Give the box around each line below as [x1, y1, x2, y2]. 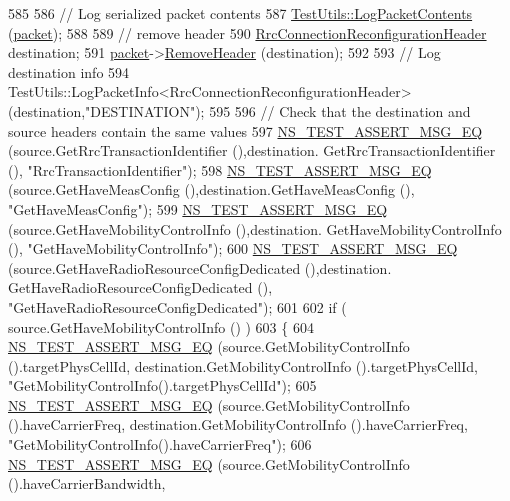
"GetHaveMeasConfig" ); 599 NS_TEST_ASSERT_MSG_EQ [8, 198, 388, 219]
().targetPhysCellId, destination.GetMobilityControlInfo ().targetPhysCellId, [8, 355, 478, 376]
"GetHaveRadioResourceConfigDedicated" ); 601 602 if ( [8, 296, 347, 317]
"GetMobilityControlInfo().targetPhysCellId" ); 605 [8, 375, 317, 396]
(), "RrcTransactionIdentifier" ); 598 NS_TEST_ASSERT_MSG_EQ [8, 159, 432, 180]
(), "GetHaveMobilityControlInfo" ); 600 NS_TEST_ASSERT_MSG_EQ [8, 238, 458, 259]
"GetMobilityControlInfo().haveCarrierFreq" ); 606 [8, 434, 312, 455]
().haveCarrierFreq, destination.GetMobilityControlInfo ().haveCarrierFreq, [8, 414, 468, 435]
